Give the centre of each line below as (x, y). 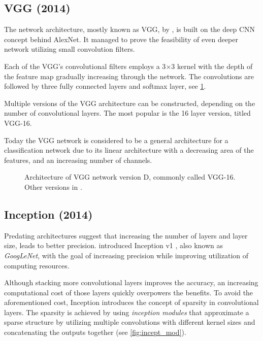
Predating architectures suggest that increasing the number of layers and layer (126, 235)
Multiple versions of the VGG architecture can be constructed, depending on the (130, 103)
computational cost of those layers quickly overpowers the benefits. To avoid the (129, 292)
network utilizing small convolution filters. (70, 49)
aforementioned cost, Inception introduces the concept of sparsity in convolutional (131, 302)
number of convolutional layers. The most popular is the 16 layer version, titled (127, 113)
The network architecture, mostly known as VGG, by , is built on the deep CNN (130, 29)
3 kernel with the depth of (212, 66)
